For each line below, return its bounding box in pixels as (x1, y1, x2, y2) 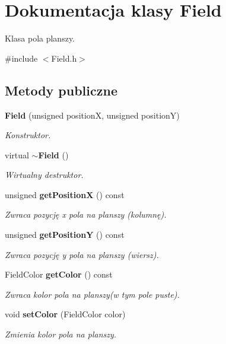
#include (5, 52, 38, 64)
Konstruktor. (5, 129, 51, 141)
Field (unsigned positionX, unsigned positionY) (5, 109, 180, 121)
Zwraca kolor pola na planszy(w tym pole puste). (5, 288, 180, 300)
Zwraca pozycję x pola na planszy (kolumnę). (5, 208, 167, 221)
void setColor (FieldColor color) (5, 308, 126, 320)
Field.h (51, 52, 77, 64)
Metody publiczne (5, 81, 117, 99)
